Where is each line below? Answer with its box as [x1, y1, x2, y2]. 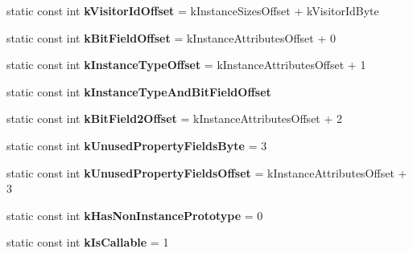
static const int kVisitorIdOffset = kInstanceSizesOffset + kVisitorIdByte [6, 2, 379, 18]
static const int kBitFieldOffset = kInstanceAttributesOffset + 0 [6, 29, 336, 46]
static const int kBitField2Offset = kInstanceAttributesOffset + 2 [6, 110, 343, 127]
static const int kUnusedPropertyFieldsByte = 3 [6, 137, 267, 153]
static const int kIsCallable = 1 [6, 234, 169, 251]
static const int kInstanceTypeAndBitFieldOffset [6, 83, 271, 100]
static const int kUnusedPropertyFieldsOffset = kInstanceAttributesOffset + [6, 164, 407, 181]
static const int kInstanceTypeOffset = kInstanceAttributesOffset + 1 [6, 56, 366, 73]
